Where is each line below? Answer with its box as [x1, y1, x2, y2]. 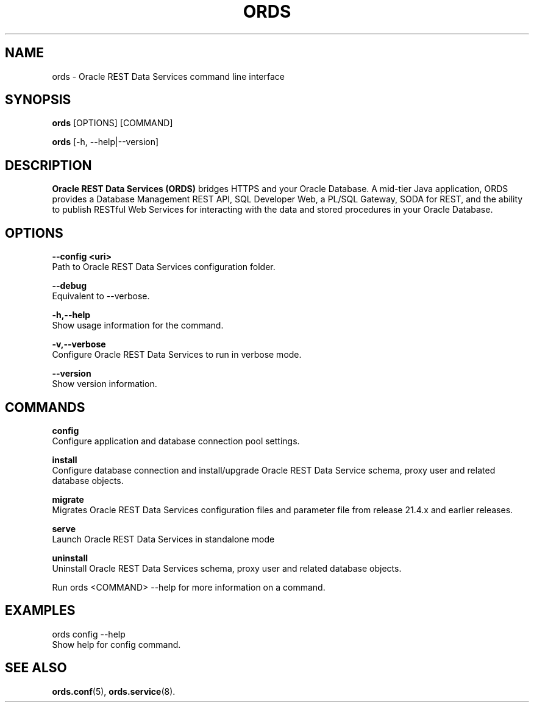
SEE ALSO [5, 660, 67, 676]
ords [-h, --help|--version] [52, 137, 159, 147]
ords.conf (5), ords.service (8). [52, 686, 176, 697]
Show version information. [52, 378, 157, 389]
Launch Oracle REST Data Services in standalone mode [52, 533, 275, 544]
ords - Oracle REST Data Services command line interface [52, 71, 285, 82]
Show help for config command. [52, 639, 181, 650]
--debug [52, 280, 87, 291]
